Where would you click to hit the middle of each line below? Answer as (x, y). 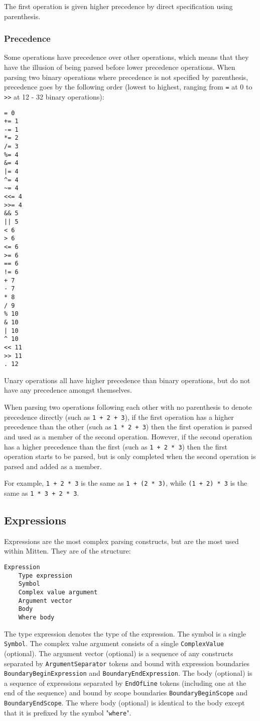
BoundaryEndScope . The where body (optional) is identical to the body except (124, 703)
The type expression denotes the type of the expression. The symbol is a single (125, 633)
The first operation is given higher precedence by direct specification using (118, 6)
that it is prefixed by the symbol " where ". (68, 712)
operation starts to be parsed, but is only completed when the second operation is (130, 456)
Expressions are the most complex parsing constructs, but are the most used (121, 541)
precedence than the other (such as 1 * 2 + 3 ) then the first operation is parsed (128, 427)
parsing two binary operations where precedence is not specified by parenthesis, (126, 77)
